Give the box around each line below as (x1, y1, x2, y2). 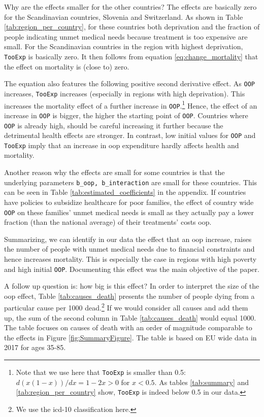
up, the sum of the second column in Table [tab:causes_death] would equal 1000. (4, 312, 256, 323)
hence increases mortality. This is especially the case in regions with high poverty (4, 253, 257, 264)
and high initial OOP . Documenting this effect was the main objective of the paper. (4, 263, 259, 274)
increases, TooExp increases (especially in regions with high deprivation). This (4, 88, 245, 98)
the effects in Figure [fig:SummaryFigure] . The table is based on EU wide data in (4, 332, 257, 342)
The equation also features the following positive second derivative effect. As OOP (4, 78, 255, 89)
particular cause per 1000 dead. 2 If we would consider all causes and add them (4, 301, 248, 313)
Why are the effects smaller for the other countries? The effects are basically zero (4, 2, 257, 12)
